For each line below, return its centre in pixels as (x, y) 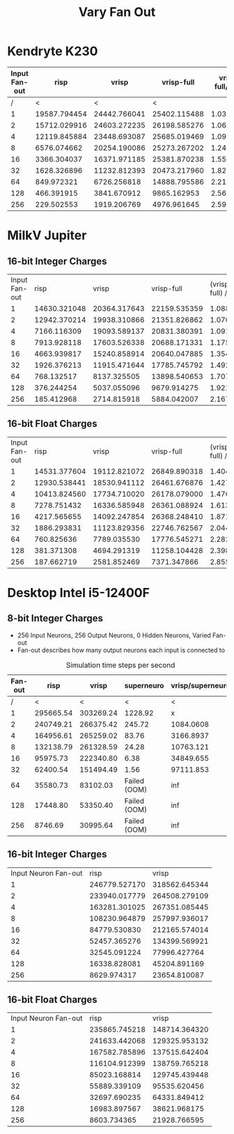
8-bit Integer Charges (55, 618)
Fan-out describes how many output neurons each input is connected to (121, 650)
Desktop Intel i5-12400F (78, 592)
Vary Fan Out (117, 12)
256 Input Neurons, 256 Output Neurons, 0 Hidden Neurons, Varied (114, 635)
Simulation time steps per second (120, 665)
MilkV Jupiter (47, 236)
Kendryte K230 (53, 51)
